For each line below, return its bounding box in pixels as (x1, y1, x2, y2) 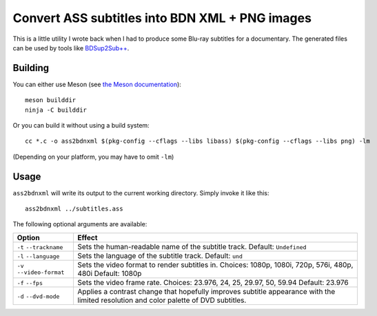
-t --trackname (17, 244, 63, 251)
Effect (77, 233, 98, 242)
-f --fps (17, 279, 43, 286)
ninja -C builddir (25, 106, 88, 114)
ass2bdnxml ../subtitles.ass (25, 205, 123, 213)
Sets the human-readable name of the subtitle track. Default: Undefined (77, 241, 307, 251)
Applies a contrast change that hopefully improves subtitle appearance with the (77, 286, 336, 296)
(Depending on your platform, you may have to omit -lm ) (12, 152, 174, 161)
